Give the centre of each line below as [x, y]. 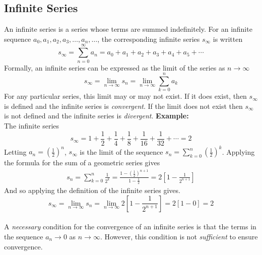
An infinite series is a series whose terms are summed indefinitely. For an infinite [128, 29]
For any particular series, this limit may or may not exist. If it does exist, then [125, 96]
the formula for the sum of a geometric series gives [82, 163]
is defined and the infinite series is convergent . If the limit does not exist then [123, 106]
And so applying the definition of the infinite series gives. [92, 190]
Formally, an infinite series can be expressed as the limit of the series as [115, 67]
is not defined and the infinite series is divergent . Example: [96, 116]
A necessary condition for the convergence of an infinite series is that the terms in [130, 227]
